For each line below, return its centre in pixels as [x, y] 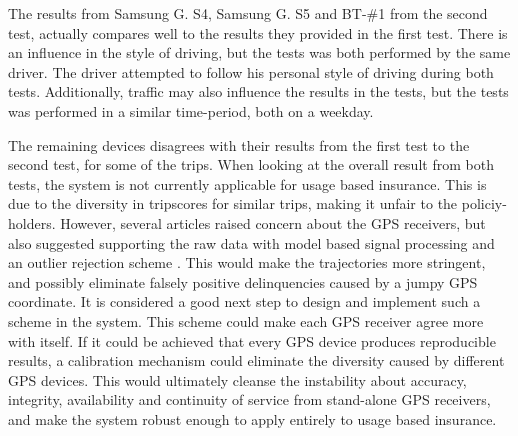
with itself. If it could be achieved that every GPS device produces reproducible [252, 340]
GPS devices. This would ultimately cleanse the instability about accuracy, [237, 379]
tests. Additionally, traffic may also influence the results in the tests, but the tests [258, 91]
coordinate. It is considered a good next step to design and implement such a [244, 301]
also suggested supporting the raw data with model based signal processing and [251, 242]
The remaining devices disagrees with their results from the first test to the [239, 144]
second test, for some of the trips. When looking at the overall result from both [251, 164]
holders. [32, 222]
